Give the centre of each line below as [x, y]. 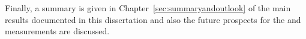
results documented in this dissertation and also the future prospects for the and [153, 19]
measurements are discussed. [57, 31]
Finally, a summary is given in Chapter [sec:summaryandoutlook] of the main [148, 8]
